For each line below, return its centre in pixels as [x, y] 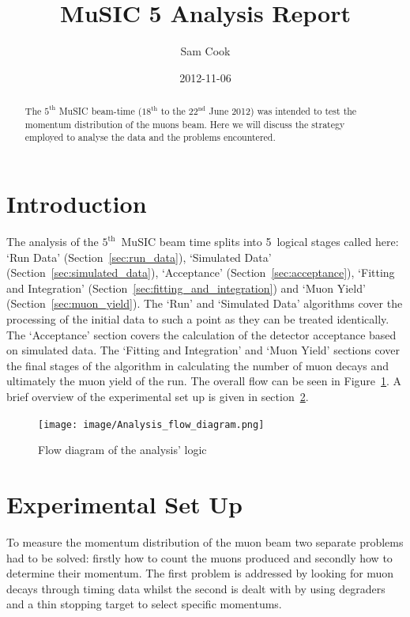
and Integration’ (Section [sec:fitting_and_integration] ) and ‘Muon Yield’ [186, 288]
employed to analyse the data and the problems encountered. [150, 137]
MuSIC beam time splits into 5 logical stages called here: [260, 242]
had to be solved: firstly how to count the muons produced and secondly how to [199, 557]
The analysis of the [53, 242]
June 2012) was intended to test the [283, 111]
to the [173, 111]
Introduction [77, 204]
